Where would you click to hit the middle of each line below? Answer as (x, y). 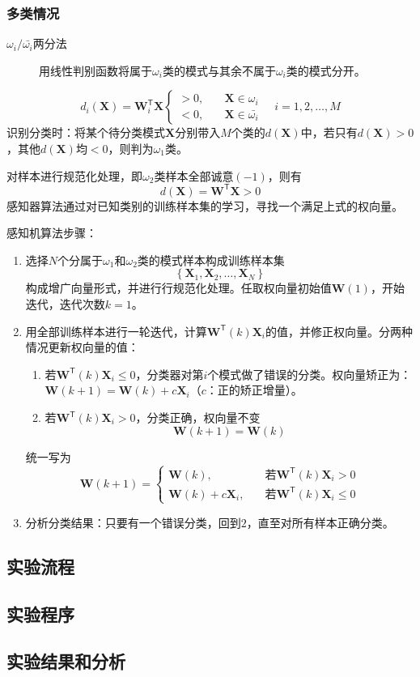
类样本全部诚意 (194, 175)
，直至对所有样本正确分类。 (320, 522)
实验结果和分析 (66, 661)
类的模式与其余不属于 (219, 70)
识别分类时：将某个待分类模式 (86, 132)
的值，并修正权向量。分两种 (339, 331)
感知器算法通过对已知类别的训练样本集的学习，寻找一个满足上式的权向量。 (205, 205)
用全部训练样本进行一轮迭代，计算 (116, 331)
